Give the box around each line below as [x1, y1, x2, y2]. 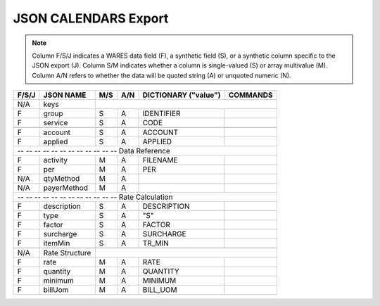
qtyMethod [43, 174, 80, 184]
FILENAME [142, 155, 178, 165]
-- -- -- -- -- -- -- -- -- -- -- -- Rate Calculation [17, 192, 173, 202]
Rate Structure [43, 248, 91, 258]
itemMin [43, 238, 70, 248]
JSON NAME [43, 90, 87, 100]
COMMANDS [228, 90, 274, 100]
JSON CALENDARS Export [13, 11, 169, 26]
